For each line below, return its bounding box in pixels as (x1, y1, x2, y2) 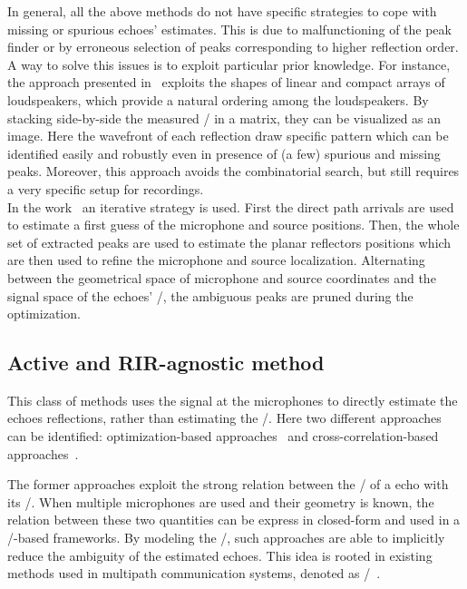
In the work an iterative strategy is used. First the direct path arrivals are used (7, 197, 454, 216)
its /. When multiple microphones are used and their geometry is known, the (7, 492, 434, 511)
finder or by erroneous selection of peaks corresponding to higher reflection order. (7, 37, 459, 56)
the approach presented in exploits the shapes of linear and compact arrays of (7, 73, 445, 92)
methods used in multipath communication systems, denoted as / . (7, 564, 381, 583)
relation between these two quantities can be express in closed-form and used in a (7, 510, 461, 529)
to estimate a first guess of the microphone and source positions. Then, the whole (7, 215, 460, 234)
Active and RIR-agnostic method (7, 348, 325, 377)
